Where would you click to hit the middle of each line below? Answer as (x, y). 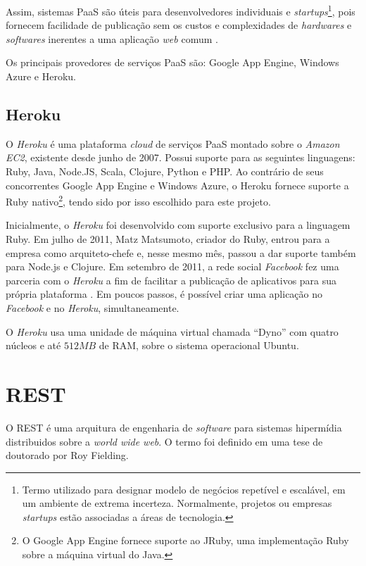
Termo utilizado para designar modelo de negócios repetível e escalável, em (184, 489)
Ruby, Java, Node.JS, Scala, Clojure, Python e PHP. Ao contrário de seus (165, 171)
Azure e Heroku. (41, 76)
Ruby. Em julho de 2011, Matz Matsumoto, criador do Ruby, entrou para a (168, 239)
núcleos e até (33, 345)
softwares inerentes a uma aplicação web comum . (112, 38)
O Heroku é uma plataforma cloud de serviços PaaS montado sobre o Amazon (173, 143)
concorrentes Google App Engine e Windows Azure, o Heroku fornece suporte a (177, 185)
